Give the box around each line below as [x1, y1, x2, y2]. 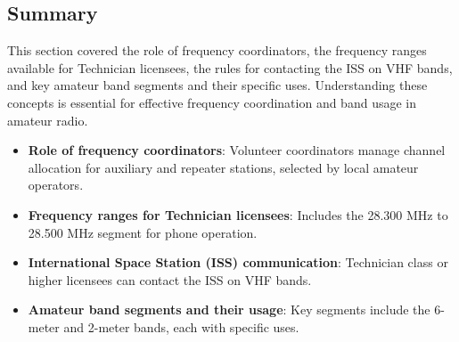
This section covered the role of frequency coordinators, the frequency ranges [7, 41, 427, 60]
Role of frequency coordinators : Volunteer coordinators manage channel [28, 141, 446, 159]
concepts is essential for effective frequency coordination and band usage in [7, 93, 416, 111]
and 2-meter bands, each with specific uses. [63, 317, 299, 336]
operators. [28, 175, 84, 194]
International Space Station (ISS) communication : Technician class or [28, 253, 448, 272]
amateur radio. [7, 110, 88, 129]
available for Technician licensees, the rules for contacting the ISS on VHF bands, [7, 58, 453, 77]
